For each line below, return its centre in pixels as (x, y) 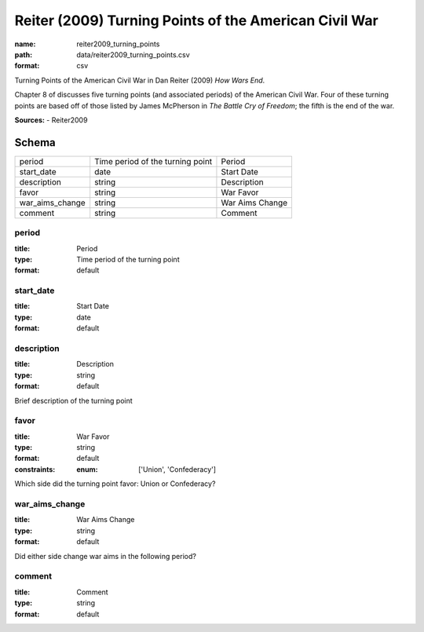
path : (24, 54)
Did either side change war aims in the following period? (105, 556)
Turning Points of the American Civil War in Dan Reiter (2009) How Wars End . (140, 80)
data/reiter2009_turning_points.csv (133, 54)
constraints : (35, 469)
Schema (35, 142)
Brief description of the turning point (73, 400)
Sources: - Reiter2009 (51, 120)
